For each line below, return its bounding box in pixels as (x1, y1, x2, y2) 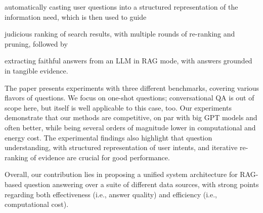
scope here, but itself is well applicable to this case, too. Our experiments (5, 102, 232, 113)
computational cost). (5, 199, 69, 209)
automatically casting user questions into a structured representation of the (5, 2, 238, 12)
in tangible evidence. (5, 65, 68, 76)
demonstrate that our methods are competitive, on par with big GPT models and (5, 112, 257, 123)
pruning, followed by (5, 38, 68, 49)
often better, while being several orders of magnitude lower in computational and (5, 122, 256, 132)
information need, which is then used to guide (5, 11, 147, 22)
